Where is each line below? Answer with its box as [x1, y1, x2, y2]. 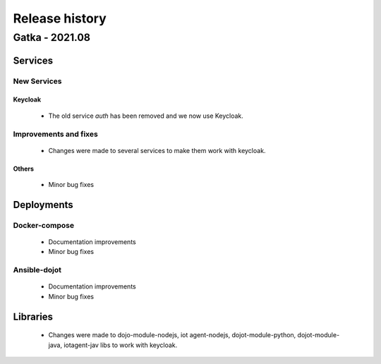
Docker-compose [13, 220, 74, 230]
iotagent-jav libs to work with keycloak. [64, 341, 178, 349]
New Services [13, 76, 62, 86]
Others [13, 164, 35, 173]
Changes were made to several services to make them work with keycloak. [48, 146, 266, 154]
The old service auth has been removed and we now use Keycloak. [48, 111, 243, 120]
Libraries [13, 310, 53, 322]
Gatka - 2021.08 [13, 31, 91, 44]
